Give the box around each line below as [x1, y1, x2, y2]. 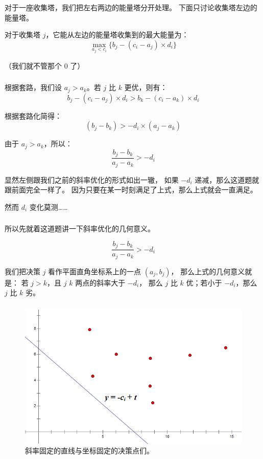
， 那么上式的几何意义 [171, 266, 245, 276]
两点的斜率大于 [75, 277, 126, 288]
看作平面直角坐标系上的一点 [48, 266, 141, 276]
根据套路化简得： [5, 110, 62, 121]
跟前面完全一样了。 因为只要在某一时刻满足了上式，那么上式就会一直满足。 [5, 184, 257, 195]
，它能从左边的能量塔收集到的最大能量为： [45, 29, 189, 40]
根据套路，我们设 [5, 82, 62, 93]
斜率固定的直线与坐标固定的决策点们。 [25, 445, 154, 456]
